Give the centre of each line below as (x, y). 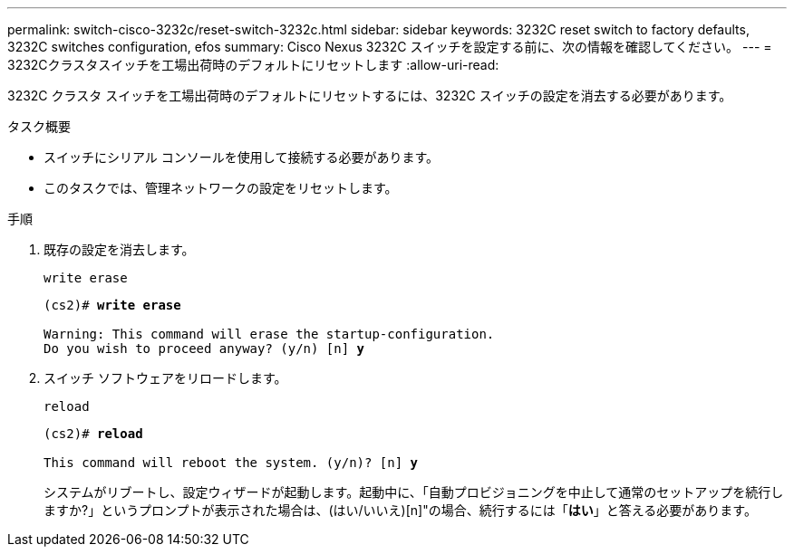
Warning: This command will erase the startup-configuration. (269, 334)
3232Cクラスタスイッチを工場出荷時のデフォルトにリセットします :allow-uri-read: (253, 65)
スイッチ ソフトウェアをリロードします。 (165, 378)
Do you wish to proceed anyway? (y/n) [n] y (204, 349)
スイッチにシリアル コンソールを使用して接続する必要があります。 (241, 157)
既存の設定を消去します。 (119, 249)
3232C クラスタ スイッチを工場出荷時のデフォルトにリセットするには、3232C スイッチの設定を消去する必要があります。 (370, 96)
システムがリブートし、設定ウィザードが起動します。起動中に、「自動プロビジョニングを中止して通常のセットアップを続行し (414, 492)
